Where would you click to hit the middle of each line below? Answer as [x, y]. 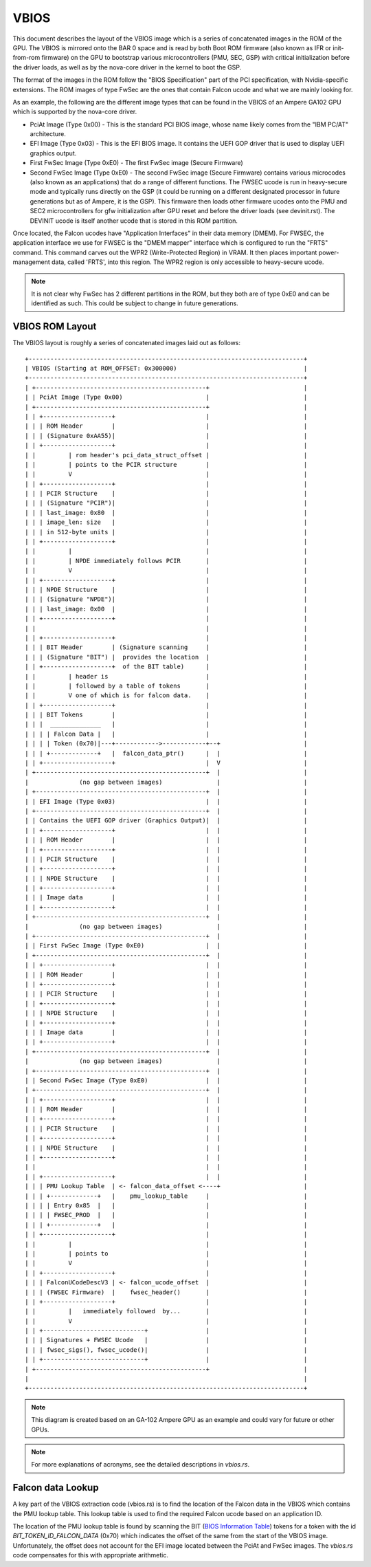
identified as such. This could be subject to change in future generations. [135, 303]
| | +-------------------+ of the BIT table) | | [166, 667]
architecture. [48, 134]
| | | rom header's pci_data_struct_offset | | [166, 455]
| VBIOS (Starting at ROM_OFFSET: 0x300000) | [166, 368]
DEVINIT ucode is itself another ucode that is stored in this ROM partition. [134, 221]
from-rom [26, 58]
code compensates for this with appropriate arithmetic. [90, 1555]
